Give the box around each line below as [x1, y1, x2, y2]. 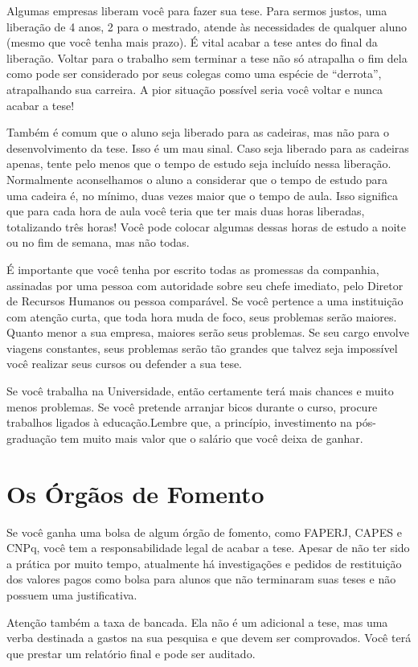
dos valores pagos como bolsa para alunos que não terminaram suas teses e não [6, 571, 396, 587]
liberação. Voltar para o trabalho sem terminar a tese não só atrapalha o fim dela [6, 49, 408, 66]
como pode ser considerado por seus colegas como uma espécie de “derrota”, [6, 65, 382, 82]
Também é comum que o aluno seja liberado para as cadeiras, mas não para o [6, 124, 390, 141]
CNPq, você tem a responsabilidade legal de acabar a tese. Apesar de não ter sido [6, 539, 410, 556]
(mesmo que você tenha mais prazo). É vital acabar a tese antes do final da [6, 34, 378, 51]
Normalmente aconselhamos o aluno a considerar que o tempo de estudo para [6, 170, 388, 187]
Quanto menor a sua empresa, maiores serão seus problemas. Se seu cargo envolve [6, 324, 409, 341]
